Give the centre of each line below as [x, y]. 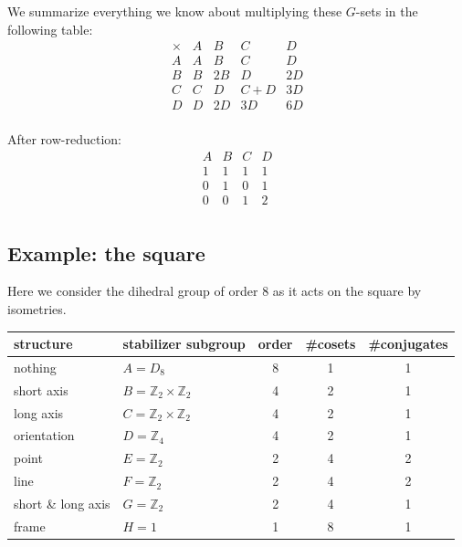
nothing [35, 367]
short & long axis [62, 503]
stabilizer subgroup [184, 344]
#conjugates [408, 344]
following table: [50, 29]
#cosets [331, 344]
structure [43, 344]
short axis [41, 389]
